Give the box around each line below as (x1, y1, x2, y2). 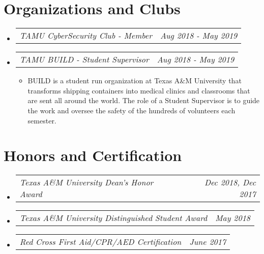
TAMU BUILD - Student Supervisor (19, 53, 149, 66)
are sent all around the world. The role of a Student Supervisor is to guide (27, 95, 260, 106)
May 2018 (215, 212, 251, 224)
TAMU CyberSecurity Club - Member (19, 29, 152, 42)
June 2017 (189, 236, 226, 248)
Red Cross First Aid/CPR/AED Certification (19, 236, 182, 248)
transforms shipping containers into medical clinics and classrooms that (27, 85, 250, 96)
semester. (27, 115, 56, 125)
